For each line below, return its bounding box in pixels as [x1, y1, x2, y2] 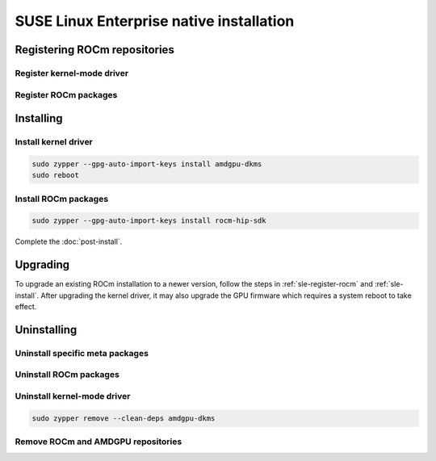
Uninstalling [15, 323, 78, 337]
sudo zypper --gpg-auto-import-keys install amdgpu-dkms [31, 159, 262, 169]
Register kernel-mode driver [15, 67, 129, 78]
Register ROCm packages [15, 89, 118, 100]
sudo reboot [31, 170, 80, 180]
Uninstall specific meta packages [15, 347, 149, 358]
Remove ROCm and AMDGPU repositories [15, 436, 182, 447]
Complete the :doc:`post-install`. [15, 237, 123, 246]
